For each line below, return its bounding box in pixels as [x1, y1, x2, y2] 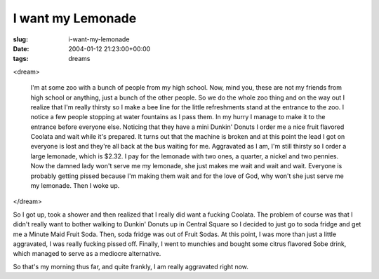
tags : [13, 55, 29, 63]
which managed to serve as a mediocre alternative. [13, 250, 161, 258]
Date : [13, 44, 29, 53]
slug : [13, 35, 28, 43]
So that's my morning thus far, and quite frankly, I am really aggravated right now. [13, 262, 249, 271]
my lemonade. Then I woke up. [30, 182, 120, 190]
